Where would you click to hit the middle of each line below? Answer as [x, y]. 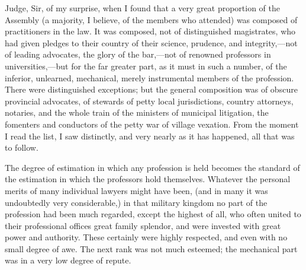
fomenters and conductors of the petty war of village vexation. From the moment [152, 124]
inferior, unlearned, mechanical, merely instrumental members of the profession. [149, 77]
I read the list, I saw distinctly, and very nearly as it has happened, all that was [150, 136]
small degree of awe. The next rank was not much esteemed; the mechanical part [151, 248]
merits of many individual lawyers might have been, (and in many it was [136, 190]
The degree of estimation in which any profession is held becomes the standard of [152, 167]
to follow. [22, 147]
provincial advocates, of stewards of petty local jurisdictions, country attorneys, [149, 101]
